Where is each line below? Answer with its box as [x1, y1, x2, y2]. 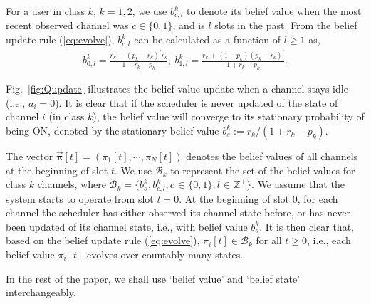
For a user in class [6, 4, 85, 18]
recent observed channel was [6, 18, 129, 33]
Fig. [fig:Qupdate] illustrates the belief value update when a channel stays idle [6, 81, 348, 96]
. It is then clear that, [259, 219, 354, 234]
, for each [297, 191, 338, 206]
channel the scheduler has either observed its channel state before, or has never [6, 205, 351, 220]
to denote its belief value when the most [187, 4, 362, 18]
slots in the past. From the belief [214, 18, 357, 33]
